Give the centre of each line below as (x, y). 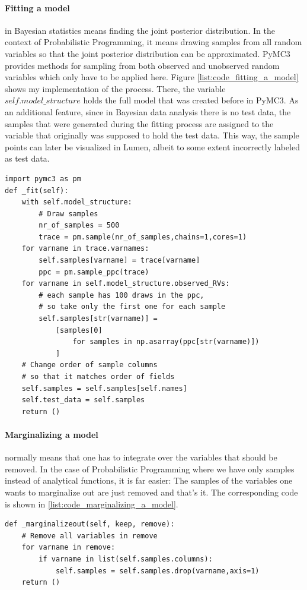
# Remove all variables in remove (89, 536)
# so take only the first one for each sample (132, 307)
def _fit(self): (37, 190)
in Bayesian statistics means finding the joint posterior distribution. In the (140, 30)
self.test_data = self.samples (83, 400)
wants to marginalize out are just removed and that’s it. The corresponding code (151, 492)
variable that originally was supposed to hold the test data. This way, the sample (152, 135)
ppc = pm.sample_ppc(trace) (94, 272)
